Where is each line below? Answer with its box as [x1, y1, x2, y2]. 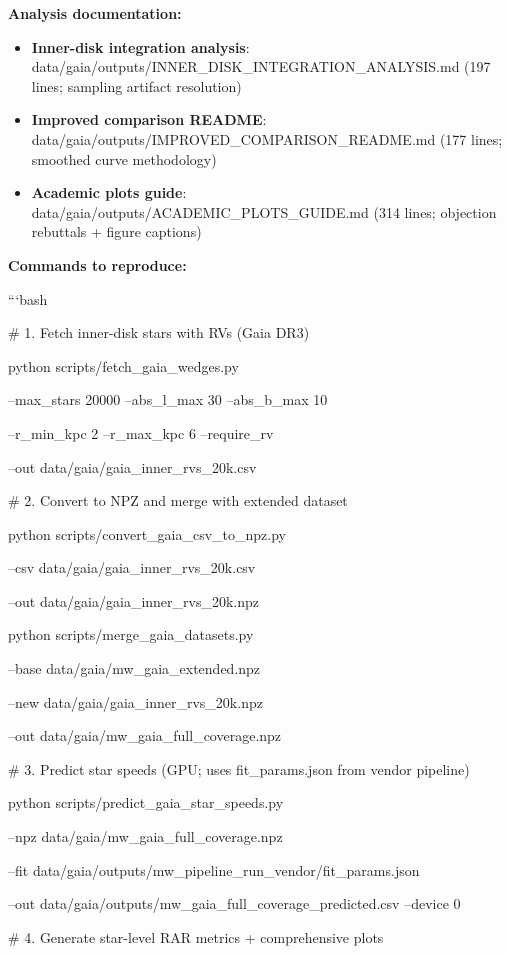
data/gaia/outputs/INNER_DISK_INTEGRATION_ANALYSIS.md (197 [31, 56, 491, 77]
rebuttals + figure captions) [31, 221, 202, 242]
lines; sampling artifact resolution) [31, 75, 242, 96]
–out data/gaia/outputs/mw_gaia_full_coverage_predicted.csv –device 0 [8, 893, 461, 914]
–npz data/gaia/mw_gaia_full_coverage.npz [8, 826, 283, 847]
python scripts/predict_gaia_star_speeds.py [8, 792, 284, 813]
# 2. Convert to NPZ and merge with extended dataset [8, 490, 348, 511]
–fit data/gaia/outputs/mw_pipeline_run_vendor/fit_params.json [8, 859, 420, 880]
